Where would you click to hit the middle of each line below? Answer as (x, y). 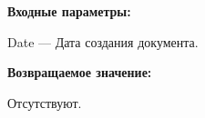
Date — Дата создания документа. (103, 41)
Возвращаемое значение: (80, 72)
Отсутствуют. (45, 102)
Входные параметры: (69, 11)
